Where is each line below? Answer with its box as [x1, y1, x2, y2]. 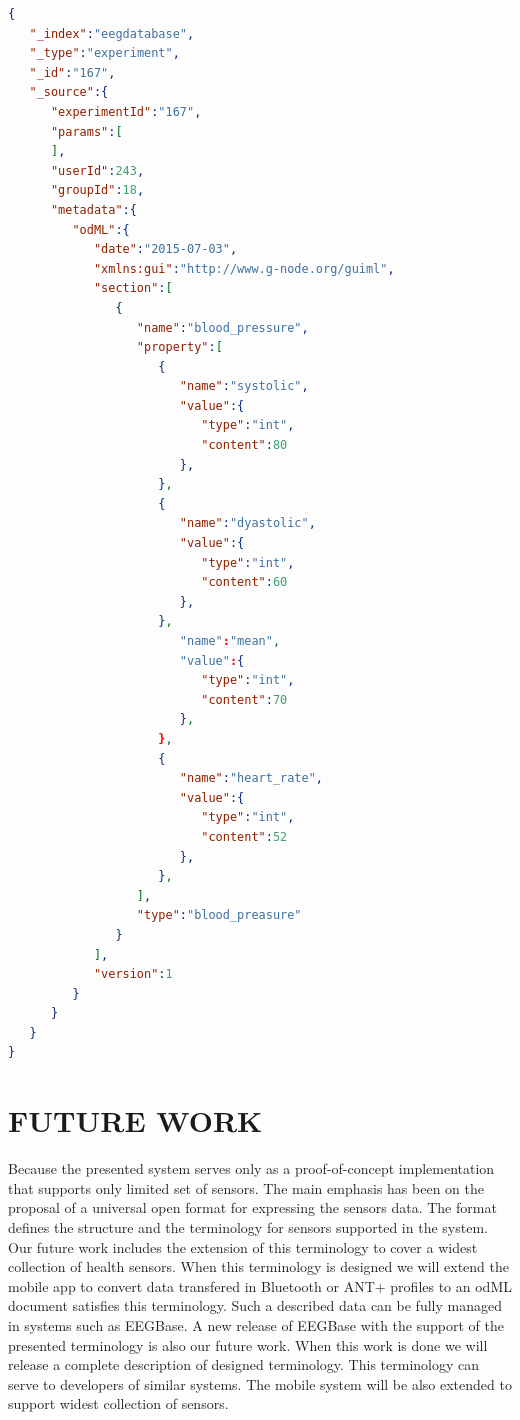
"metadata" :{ [50, 202, 137, 217]
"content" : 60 [201, 575, 288, 590]
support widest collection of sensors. [8, 1393, 229, 1414]
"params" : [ [50, 124, 123, 139]
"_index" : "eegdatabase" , [29, 26, 195, 41]
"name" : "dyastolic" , [179, 516, 316, 531]
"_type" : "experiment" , [29, 46, 180, 61]
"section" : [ [93, 281, 173, 296]
